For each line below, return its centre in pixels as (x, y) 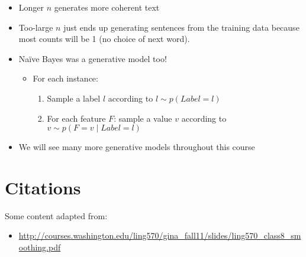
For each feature (76, 118)
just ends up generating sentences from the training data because (181, 27)
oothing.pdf (40, 247)
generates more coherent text (107, 7)
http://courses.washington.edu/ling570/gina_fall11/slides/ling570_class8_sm (160, 235)
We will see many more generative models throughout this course (137, 147)
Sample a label (74, 98)
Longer (31, 7)
